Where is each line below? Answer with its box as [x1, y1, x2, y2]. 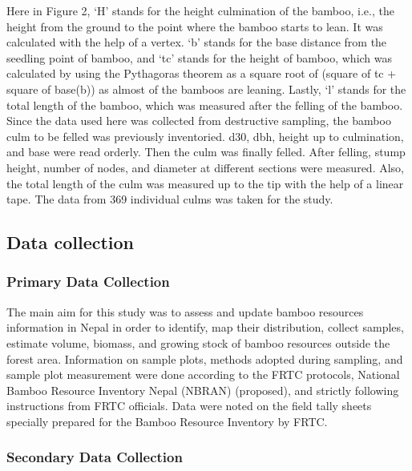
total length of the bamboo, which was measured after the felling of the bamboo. [6, 96, 403, 113]
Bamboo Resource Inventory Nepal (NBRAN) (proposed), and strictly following [6, 381, 399, 398]
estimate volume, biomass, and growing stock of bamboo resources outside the [6, 334, 390, 351]
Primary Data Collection [6, 272, 170, 292]
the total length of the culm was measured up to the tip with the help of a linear [6, 175, 404, 191]
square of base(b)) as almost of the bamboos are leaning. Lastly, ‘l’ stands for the [6, 80, 406, 97]
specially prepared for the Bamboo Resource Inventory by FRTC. [6, 413, 328, 429]
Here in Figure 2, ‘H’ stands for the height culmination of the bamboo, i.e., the [6, 2, 394, 18]
